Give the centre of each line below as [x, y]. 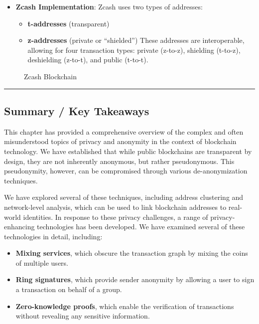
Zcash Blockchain [51, 76]
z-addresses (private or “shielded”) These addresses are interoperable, [136, 40]
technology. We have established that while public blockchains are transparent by [128, 151]
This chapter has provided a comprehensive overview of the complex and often [124, 131]
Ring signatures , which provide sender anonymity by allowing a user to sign [135, 279]
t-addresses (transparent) [68, 23]
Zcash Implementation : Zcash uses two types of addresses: [109, 6]
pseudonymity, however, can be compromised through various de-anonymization [126, 171]
